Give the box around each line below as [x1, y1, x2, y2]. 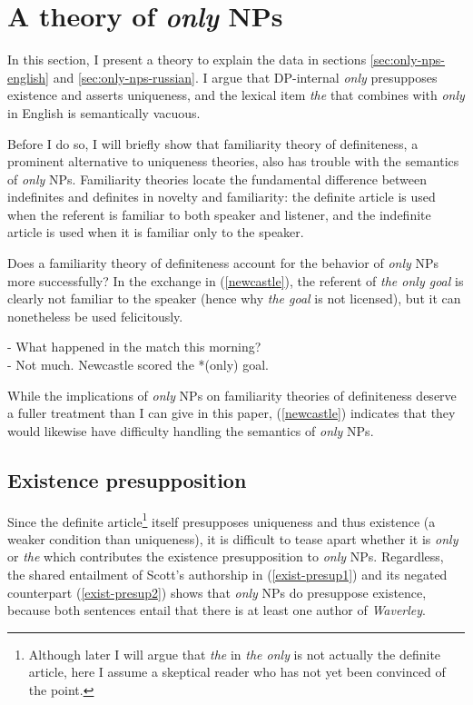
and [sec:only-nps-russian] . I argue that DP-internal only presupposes [53, 67, 438, 86]
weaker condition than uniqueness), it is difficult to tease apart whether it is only [7, 529, 458, 548]
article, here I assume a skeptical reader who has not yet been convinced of [28, 662, 446, 681]
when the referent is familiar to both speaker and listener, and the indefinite [7, 204, 431, 223]
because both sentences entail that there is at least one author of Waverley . [7, 601, 426, 620]
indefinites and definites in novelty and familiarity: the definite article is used [7, 187, 436, 206]
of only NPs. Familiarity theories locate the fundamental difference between [7, 169, 428, 188]
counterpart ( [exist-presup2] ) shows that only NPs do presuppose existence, [7, 582, 427, 601]
